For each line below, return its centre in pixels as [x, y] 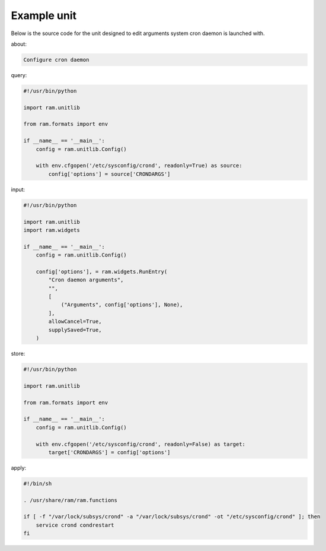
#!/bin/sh [38, 483]
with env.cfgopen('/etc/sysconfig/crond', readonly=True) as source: [139, 166]
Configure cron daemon [56, 60]
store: [18, 354]
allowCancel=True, [75, 322]
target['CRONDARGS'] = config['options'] [109, 452]
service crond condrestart [75, 525]
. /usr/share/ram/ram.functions [71, 500]
